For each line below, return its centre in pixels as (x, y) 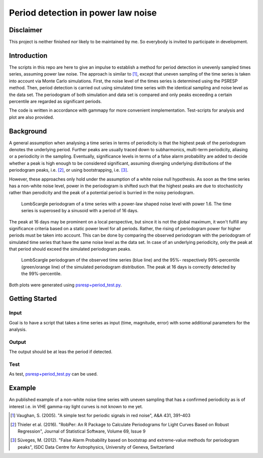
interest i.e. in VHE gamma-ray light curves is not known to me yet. (76, 406)
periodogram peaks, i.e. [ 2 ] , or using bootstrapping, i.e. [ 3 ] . (69, 170)
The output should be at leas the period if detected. (61, 352)
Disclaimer (26, 30)
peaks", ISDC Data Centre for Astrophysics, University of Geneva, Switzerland (96, 447)
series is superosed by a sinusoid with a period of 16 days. (80, 211)
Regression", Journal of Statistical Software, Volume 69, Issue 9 (82, 431)
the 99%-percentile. (41, 274)
